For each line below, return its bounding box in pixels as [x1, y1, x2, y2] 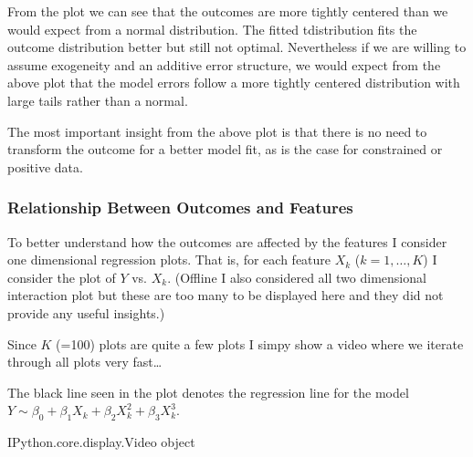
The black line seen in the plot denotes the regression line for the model [7, 382, 409, 401]
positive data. [7, 157, 83, 176]
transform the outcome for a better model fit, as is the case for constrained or [7, 140, 443, 159]
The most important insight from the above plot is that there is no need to [7, 121, 427, 140]
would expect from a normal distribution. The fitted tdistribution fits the [7, 19, 417, 38]
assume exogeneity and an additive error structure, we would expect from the [7, 55, 441, 74]
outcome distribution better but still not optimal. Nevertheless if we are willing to [7, 37, 467, 57]
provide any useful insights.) [7, 303, 165, 322]
